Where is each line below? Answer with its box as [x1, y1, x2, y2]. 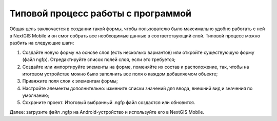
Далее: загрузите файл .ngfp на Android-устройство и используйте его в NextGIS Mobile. [9, 109, 205, 115]
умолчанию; [22, 92, 50, 98]
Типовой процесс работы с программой [9, 8, 192, 19]
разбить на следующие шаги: [9, 40, 74, 46]
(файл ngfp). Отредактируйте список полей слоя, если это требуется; [22, 56, 176, 63]
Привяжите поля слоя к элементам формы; [22, 78, 118, 84]
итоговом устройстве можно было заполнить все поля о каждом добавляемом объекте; [22, 71, 218, 77]
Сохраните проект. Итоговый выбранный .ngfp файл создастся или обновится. [22, 99, 195, 106]
